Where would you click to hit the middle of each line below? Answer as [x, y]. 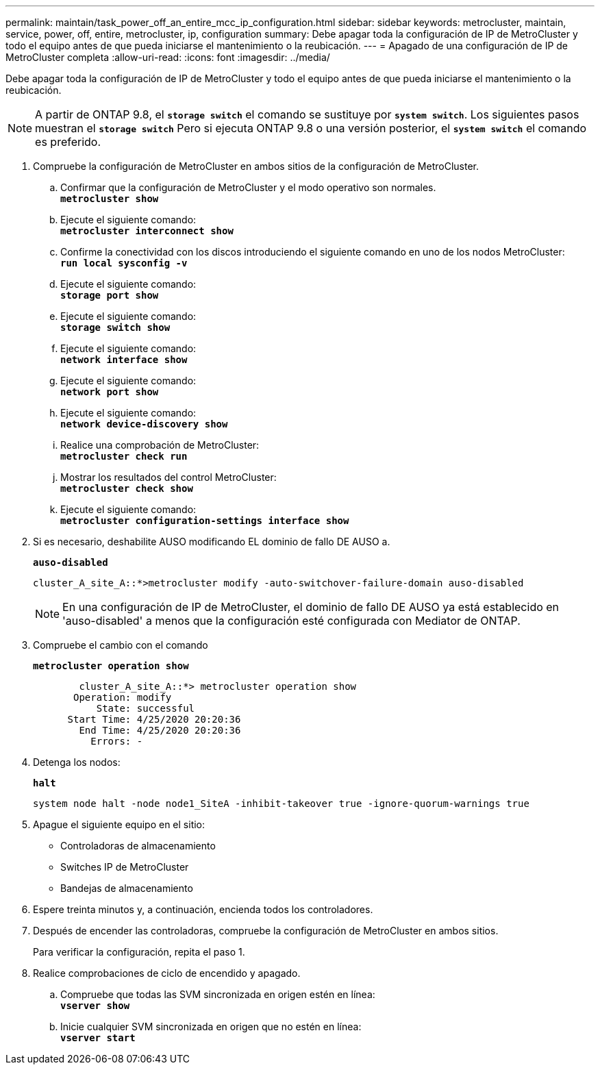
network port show [110, 392]
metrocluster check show [127, 488]
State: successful [146, 708]
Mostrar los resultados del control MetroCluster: [168, 477]
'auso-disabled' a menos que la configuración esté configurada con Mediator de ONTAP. [291, 621]
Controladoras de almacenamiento [138, 846]
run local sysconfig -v [124, 263]
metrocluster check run [124, 456]
